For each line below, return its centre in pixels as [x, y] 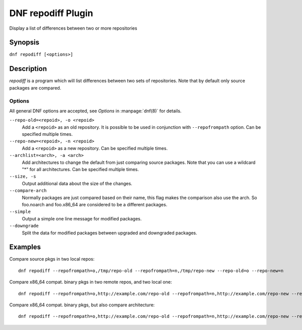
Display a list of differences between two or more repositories [73, 28]
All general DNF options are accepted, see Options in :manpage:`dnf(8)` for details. [95, 111]
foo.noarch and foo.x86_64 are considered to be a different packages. [95, 204]
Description [28, 69]
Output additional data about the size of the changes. [77, 183]
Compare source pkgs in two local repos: [52, 259]
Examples [25, 247]
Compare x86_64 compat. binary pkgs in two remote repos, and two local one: [91, 282]
